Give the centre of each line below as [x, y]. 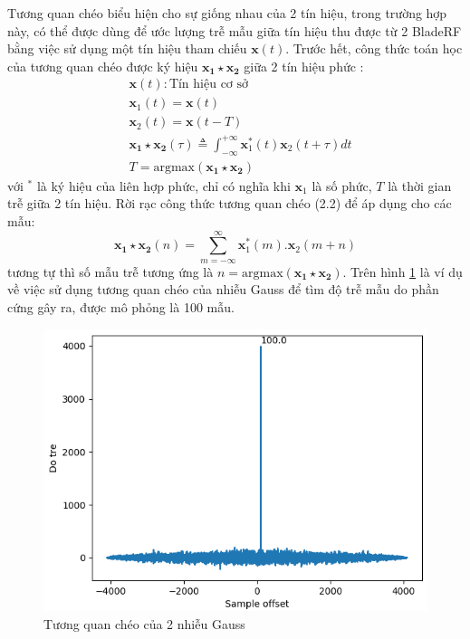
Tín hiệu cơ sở [209, 85]
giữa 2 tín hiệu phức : [304, 66]
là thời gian [420, 185]
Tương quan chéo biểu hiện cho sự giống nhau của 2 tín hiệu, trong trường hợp [227, 13]
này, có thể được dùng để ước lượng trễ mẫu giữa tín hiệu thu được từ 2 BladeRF [235, 30]
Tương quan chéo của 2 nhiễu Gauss [144, 623]
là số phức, [342, 185]
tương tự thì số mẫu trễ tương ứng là [110, 271]
